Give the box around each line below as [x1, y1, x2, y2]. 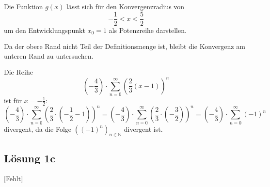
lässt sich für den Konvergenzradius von [66, 1, 185, 11]
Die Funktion [4, 1, 43, 11]
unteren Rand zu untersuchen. [4, 50, 94, 61]
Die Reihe [4, 67, 33, 77]
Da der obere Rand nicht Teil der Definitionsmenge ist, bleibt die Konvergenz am [4, 41, 245, 51]
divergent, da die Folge [4, 124, 72, 134]
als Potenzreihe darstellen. [109, 25, 187, 35]
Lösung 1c [4, 150, 55, 165]
